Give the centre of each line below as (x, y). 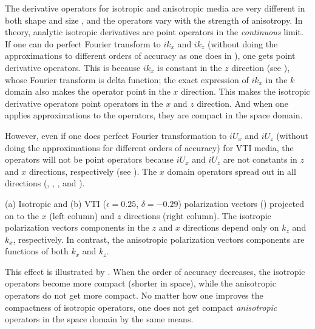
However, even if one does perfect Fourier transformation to (116, 135)
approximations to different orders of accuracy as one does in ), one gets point (150, 56)
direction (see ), (261, 67)
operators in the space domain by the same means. (99, 319)
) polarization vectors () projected (241, 203)
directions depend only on (231, 227)
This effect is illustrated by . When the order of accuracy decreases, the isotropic (155, 271)
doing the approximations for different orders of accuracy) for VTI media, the (149, 147)
